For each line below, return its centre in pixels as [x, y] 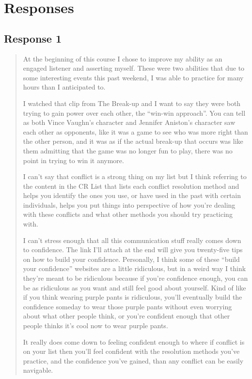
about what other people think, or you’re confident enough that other [126, 316]
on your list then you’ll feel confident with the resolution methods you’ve [131, 351]
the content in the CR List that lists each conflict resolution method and [131, 186]
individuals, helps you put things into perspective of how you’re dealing [129, 205]
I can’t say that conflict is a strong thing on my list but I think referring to [135, 176]
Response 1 [33, 38]
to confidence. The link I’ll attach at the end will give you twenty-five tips [133, 250]
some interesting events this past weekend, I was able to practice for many [133, 77]
